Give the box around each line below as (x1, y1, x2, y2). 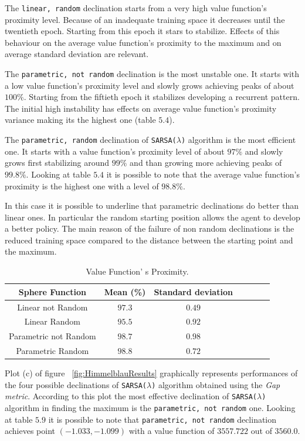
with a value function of (128, 425, 215, 437)
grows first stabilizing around (5, 156, 110, 169)
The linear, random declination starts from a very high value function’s (5, 2, 267, 14)
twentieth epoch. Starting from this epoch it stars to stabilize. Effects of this (5, 25, 280, 37)
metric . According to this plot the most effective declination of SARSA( (5, 390, 257, 402)
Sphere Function (18, 285, 86, 298)
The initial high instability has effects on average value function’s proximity (5, 102, 277, 114)
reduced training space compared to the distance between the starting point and (5, 233, 293, 246)
